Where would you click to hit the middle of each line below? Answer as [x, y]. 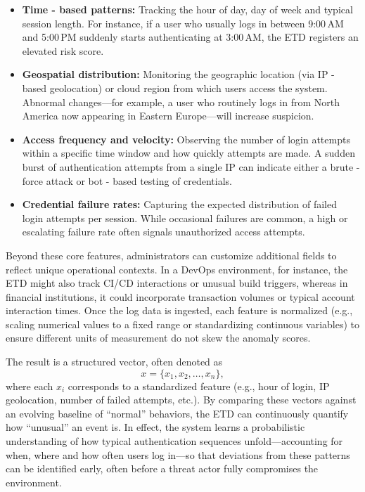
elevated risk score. [63, 50]
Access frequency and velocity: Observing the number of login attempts [186, 139]
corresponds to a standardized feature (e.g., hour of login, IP [199, 386]
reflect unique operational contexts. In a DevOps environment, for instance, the [177, 269]
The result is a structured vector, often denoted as [114, 362]
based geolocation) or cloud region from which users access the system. [175, 88]
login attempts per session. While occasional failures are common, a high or [185, 218]
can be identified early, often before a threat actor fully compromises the [162, 468]
